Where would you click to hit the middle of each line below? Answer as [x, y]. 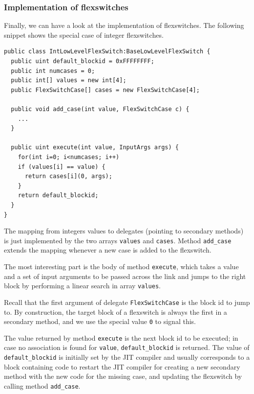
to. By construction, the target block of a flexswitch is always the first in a [116, 312]
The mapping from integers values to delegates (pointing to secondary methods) [124, 231]
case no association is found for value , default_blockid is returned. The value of [127, 347]
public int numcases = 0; [53, 71]
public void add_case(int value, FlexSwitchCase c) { [100, 109]
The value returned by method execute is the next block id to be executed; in [121, 337]
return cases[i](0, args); [68, 176]
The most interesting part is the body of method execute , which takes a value [121, 266]
